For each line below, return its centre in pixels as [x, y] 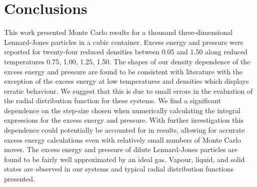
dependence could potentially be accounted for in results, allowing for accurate [124, 130]
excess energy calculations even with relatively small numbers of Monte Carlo [122, 139]
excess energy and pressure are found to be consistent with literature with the [123, 71]
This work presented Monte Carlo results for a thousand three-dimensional [118, 32]
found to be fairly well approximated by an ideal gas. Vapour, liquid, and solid [124, 159]
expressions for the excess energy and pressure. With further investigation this [124, 120]
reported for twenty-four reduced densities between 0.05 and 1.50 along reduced [126, 52]
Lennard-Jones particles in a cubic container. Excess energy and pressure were [124, 42]
